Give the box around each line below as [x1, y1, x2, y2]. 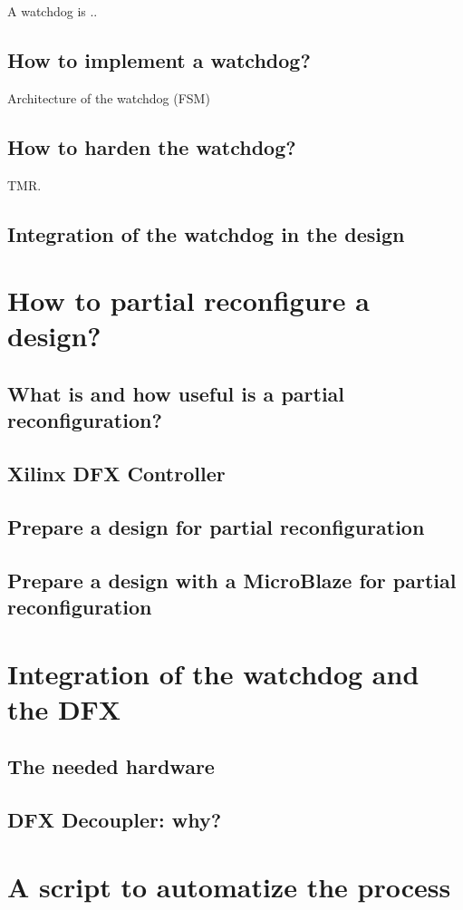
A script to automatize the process [7, 867, 451, 905]
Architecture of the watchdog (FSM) [7, 88, 210, 107]
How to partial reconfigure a [7, 282, 370, 319]
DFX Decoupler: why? [7, 806, 222, 834]
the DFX [7, 690, 121, 727]
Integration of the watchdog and [7, 654, 420, 692]
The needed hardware [7, 752, 215, 780]
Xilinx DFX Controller [7, 460, 226, 488]
